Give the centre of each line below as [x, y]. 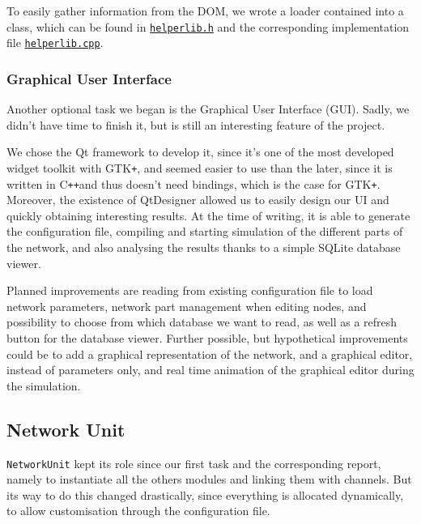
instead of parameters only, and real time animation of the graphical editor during [210, 370]
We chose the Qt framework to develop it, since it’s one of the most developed [200, 152]
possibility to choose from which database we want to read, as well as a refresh [202, 322]
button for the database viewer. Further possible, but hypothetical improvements [207, 337]
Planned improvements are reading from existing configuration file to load [190, 290]
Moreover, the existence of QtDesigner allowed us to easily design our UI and [198, 200]
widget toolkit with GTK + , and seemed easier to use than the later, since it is [200, 167]
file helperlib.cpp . [55, 43]
